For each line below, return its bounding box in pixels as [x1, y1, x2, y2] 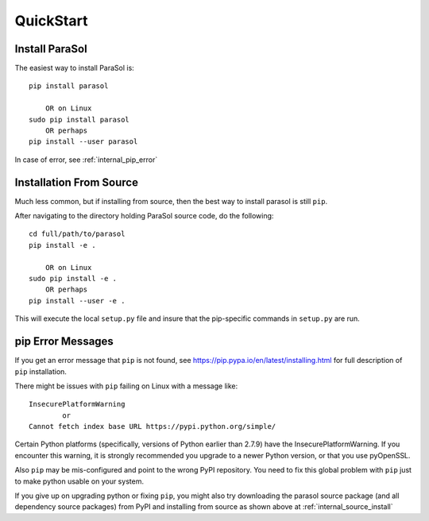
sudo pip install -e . [29, 274, 118, 284]
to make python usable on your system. [14, 477, 145, 486]
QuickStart [14, 12, 88, 29]
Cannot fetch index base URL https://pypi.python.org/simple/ [29, 422, 276, 431]
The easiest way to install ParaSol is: [14, 64, 134, 73]
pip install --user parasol [29, 137, 138, 146]
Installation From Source [14, 176, 139, 189]
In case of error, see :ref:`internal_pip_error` [14, 155, 158, 164]
